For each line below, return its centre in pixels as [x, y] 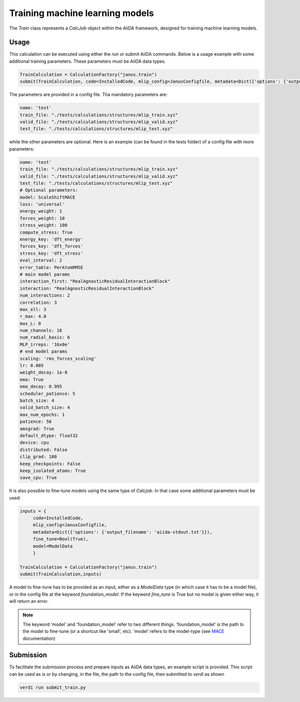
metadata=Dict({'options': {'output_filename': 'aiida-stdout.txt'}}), [122, 532]
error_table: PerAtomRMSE [51, 267]
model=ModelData [53, 546]
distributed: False [43, 449]
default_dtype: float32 [49, 435]
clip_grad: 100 [38, 457]
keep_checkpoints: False [50, 464]
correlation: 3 [38, 302]
